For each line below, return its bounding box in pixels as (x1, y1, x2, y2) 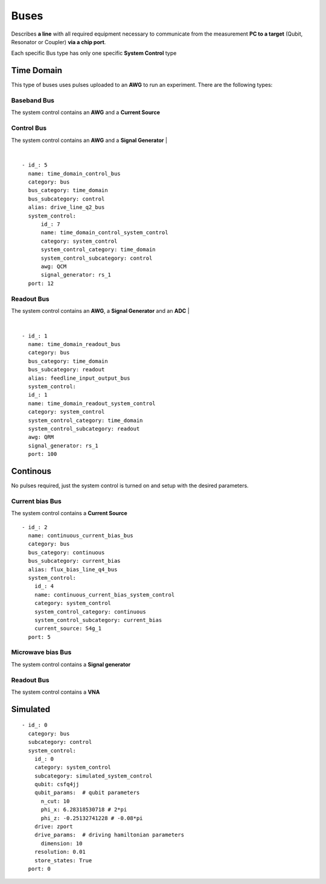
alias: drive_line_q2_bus (28, 204, 105, 211)
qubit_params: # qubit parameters (34, 789, 140, 796)
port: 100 (28, 450, 57, 458)
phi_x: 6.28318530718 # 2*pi (40, 806, 127, 813)
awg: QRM (28, 434, 54, 441)
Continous (11, 466, 51, 476)
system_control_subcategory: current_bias (34, 617, 162, 623)
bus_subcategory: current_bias (28, 557, 121, 565)
